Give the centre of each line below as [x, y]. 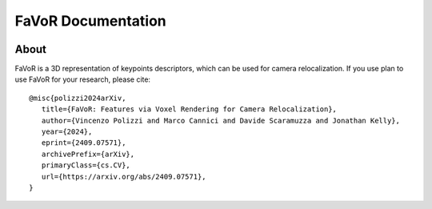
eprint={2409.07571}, [84, 143]
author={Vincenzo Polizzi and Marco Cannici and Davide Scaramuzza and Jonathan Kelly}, [220, 121]
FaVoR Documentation [91, 21]
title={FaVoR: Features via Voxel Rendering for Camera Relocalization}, [189, 109]
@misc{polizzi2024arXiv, [78, 98]
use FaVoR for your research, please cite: [83, 79]
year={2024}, [67, 132]
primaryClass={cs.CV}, [86, 165]
